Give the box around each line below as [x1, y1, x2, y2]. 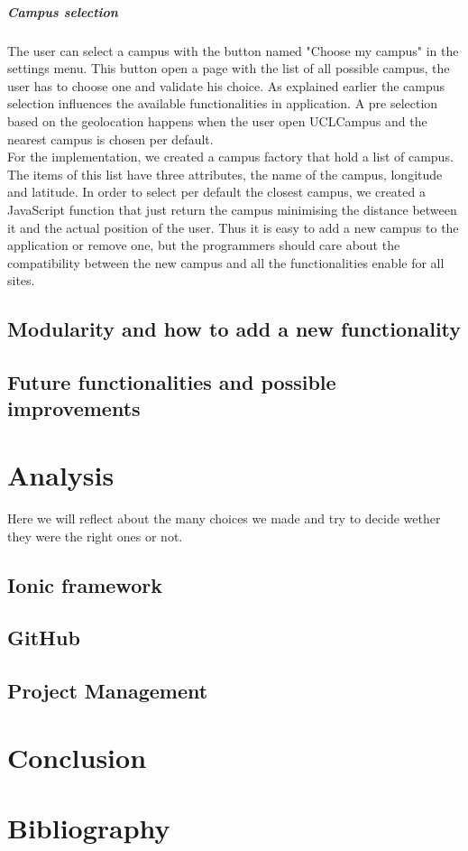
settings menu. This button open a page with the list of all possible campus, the [7, 59, 450, 78]
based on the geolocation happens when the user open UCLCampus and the [7, 111, 427, 130]
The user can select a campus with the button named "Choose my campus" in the [7, 41, 459, 60]
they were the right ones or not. [7, 526, 183, 545]
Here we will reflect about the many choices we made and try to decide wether [7, 508, 441, 527]
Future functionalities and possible [7, 368, 336, 396]
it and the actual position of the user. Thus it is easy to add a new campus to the [7, 217, 459, 236]
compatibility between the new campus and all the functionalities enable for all [7, 253, 445, 272]
